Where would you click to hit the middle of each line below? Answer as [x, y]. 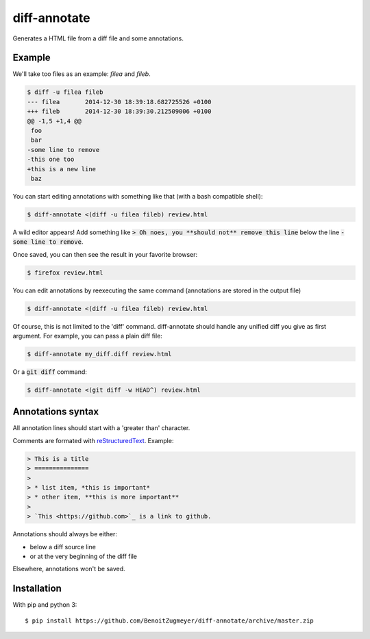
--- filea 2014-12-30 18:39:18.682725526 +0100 [119, 102]
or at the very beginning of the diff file [83, 556]
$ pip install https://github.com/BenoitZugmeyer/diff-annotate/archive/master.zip [170, 621]
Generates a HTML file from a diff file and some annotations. [98, 38]
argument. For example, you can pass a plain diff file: [87, 336]
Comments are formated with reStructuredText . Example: [93, 440]
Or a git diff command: [50, 372]
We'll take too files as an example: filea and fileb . [82, 74]
